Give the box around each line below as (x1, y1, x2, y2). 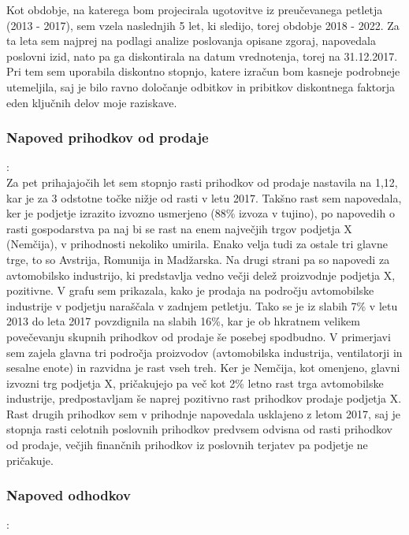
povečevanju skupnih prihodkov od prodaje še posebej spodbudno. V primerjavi (6, 328, 391, 344)
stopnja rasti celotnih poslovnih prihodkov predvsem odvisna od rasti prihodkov (6, 421, 392, 437)
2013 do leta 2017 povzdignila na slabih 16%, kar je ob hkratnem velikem (6, 313, 360, 329)
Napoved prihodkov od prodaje (6, 128, 209, 147)
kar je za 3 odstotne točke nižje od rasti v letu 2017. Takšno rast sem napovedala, (6, 189, 402, 206)
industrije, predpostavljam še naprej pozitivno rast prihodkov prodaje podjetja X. (6, 390, 402, 407)
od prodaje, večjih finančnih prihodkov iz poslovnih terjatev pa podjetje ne (6, 437, 368, 453)
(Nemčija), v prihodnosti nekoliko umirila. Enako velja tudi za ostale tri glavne (6, 236, 388, 252)
